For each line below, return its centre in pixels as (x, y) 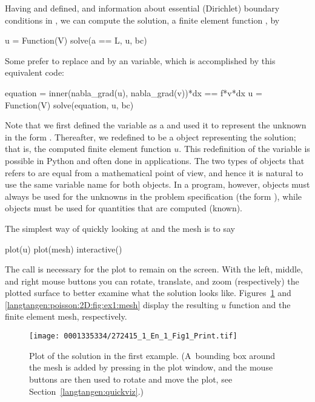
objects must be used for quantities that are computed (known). (124, 208)
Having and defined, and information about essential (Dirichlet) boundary (142, 8)
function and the (260, 304)
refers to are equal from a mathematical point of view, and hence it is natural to (154, 172)
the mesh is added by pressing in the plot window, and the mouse (151, 367)
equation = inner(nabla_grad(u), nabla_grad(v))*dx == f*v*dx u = (134, 92)
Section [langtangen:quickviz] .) (87, 391)
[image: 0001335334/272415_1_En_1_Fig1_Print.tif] (133, 336)
